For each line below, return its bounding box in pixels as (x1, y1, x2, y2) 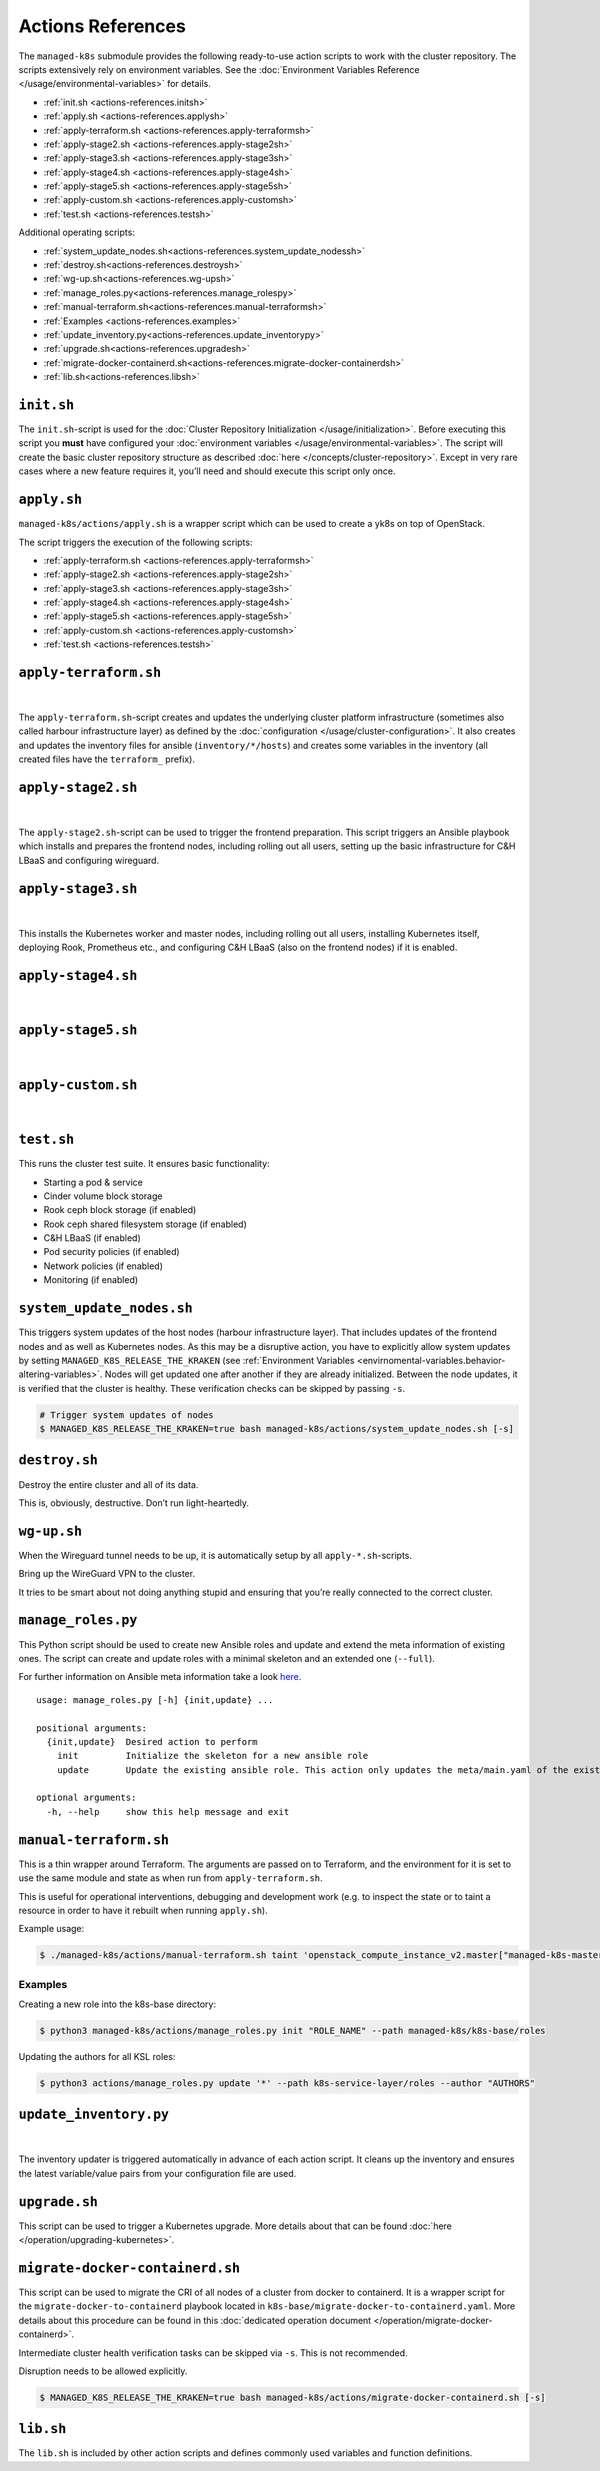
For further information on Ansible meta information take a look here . (18, 1671, 302, 1683)
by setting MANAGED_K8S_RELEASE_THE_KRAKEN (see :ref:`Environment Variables (18, 1354, 355, 1366)
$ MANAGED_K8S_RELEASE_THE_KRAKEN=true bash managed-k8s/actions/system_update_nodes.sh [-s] (39, 1423, 515, 1435)
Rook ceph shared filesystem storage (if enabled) (43, 1218, 247, 1230)
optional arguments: (36, 1792, 137, 1804)
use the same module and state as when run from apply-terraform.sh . (18, 1872, 324, 1884)
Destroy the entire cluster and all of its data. (18, 1478, 199, 1490)
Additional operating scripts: (18, 226, 135, 239)
